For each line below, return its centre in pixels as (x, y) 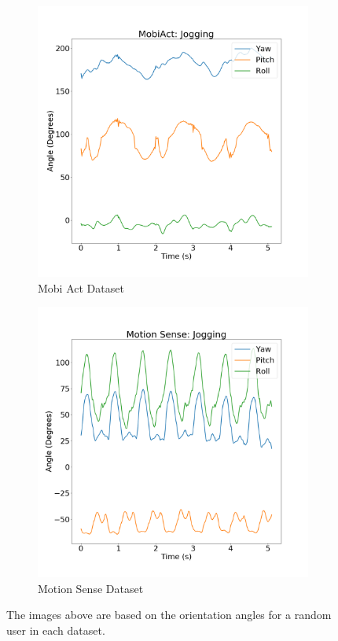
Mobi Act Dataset (81, 287)
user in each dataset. (56, 630)
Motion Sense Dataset (91, 588)
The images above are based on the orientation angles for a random (169, 615)
